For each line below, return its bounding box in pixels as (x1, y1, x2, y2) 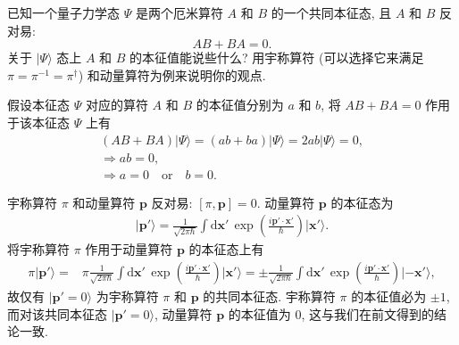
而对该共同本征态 (7, 304, 107, 323)
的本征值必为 (351, 286, 427, 305)
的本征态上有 (188, 240, 264, 259)
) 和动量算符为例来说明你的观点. (78, 65, 266, 84)
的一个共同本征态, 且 (271, 4, 392, 21)
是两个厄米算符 (135, 4, 223, 21)
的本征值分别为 (196, 95, 284, 114)
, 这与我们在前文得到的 (301, 304, 435, 323)
